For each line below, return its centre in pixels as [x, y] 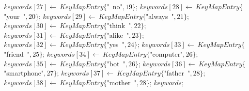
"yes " [116, 44]
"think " [119, 25]
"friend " [17, 53]
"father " [177, 73]
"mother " [122, 82]
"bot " [116, 63]
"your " [15, 16]
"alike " [118, 35]
